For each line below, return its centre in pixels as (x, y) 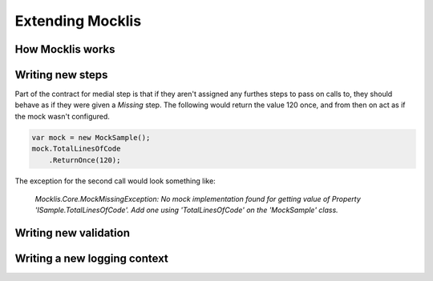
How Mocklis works (65, 49)
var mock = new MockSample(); (91, 137)
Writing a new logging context (91, 259)
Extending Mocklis (78, 21)
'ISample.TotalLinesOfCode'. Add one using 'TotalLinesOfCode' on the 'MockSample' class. (186, 210)
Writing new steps (61, 75)
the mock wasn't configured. (62, 116)
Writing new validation (72, 233)
